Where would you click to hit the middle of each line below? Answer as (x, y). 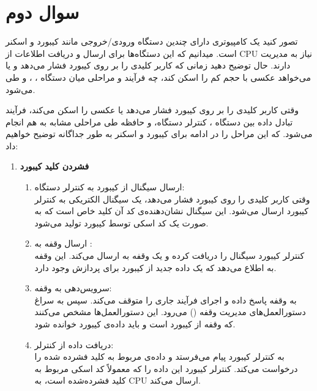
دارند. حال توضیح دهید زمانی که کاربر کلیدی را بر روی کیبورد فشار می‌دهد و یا (148, 65)
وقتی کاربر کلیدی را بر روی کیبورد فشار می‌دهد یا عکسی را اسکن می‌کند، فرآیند (152, 110)
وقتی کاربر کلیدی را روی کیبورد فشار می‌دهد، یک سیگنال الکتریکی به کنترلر (172, 199)
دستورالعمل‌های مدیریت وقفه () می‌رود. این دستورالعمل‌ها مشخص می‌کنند (170, 312)
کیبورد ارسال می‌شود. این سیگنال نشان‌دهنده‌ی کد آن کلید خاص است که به (172, 211)
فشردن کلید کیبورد (54, 166)
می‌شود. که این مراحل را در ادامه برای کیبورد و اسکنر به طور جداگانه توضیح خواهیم (159, 134)
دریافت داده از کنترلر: (74, 344)
